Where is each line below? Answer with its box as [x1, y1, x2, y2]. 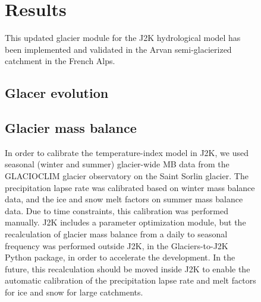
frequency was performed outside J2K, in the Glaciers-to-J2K [5, 239, 228, 252]
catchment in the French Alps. [5, 55, 115, 67]
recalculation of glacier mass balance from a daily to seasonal [5, 228, 228, 240]
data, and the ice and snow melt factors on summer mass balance [5, 193, 243, 205]
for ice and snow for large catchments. [5, 286, 143, 298]
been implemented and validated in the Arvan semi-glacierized [5, 43, 232, 55]
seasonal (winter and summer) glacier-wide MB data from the [5, 158, 229, 170]
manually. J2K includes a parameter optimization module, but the [5, 216, 246, 228]
